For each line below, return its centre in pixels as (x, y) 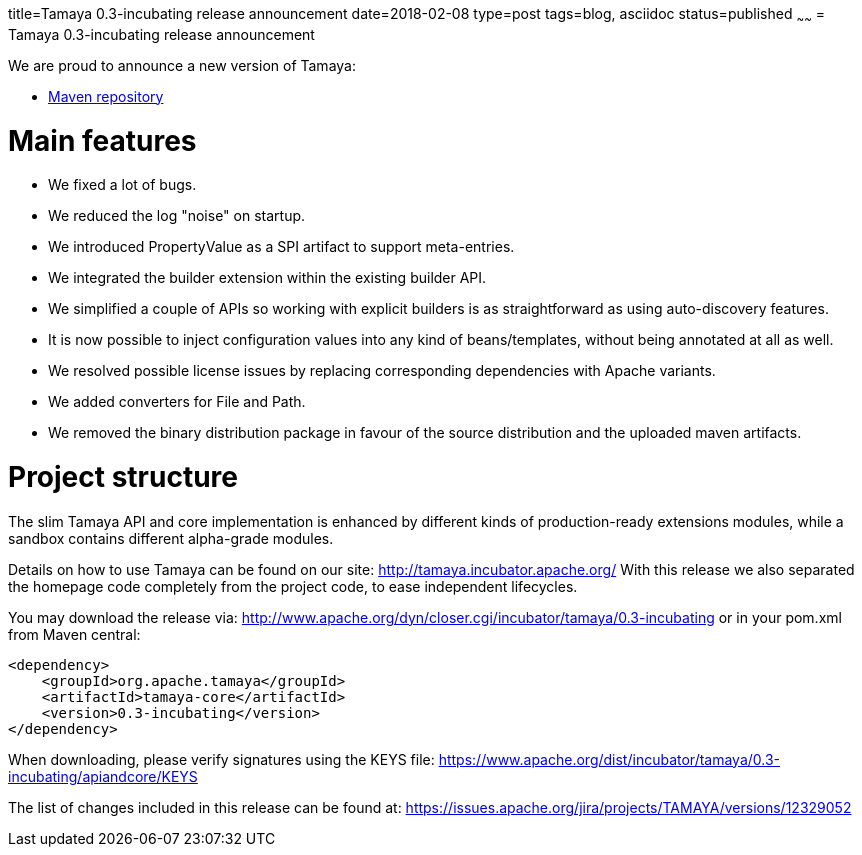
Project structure (123, 477)
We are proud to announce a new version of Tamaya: (182, 65)
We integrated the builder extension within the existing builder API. (267, 278)
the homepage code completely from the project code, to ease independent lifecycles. (293, 586)
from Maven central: (74, 634)
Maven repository (106, 96)
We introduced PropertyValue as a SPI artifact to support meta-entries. (281, 247)
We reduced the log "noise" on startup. (177, 216)
